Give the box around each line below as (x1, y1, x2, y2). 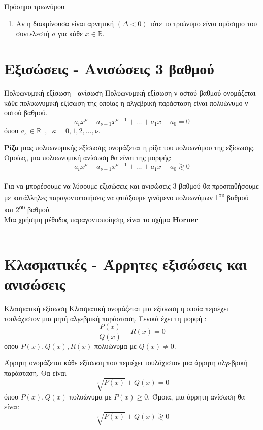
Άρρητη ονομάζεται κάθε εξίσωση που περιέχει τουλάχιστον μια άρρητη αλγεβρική (4, 357, 248, 368)
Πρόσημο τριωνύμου (4, 1, 64, 11)
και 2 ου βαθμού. (4, 202, 51, 214)
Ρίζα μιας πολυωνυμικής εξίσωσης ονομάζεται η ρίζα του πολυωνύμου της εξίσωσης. (4, 142, 255, 152)
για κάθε (58, 28, 83, 39)
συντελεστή (16, 28, 50, 39)
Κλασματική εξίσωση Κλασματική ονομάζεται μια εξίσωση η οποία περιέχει (4, 303, 228, 314)
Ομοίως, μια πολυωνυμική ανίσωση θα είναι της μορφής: (4, 152, 172, 163)
